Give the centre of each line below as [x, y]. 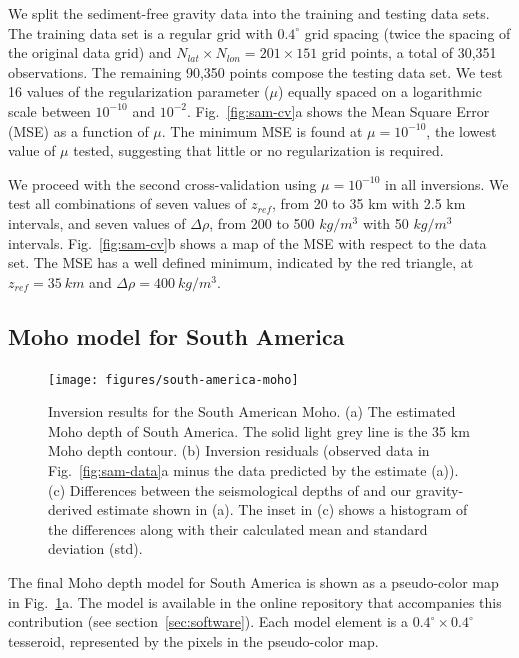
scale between [49, 110]
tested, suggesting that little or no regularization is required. [258, 150]
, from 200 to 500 [262, 222]
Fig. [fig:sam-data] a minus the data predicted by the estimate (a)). [253, 469]
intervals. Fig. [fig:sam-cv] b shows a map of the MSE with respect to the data [247, 242]
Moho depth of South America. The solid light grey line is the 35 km [259, 430]
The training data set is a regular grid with [140, 32]
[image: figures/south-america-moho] [173, 379]
